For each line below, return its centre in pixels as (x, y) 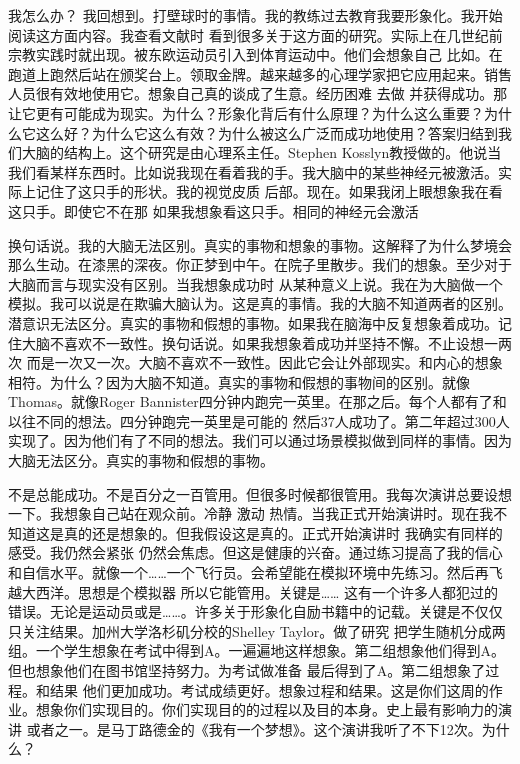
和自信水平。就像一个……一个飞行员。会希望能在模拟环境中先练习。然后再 (248, 572)
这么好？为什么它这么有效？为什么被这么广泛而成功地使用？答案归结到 (266, 132)
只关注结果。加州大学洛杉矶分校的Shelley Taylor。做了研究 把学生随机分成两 (257, 630)
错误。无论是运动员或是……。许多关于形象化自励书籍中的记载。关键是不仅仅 (255, 611)
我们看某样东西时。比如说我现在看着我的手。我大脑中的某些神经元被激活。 (253, 171)
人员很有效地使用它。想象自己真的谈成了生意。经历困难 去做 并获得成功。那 (258, 93)
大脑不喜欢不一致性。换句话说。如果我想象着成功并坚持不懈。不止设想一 (259, 342)
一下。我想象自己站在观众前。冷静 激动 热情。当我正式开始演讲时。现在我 (251, 513)
